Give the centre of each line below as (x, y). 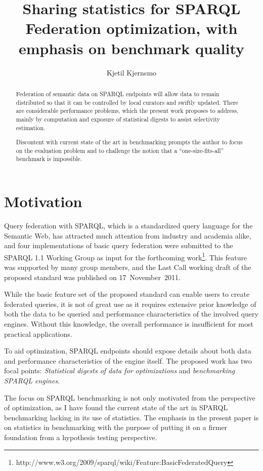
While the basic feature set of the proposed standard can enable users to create (127, 294)
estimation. (31, 127)
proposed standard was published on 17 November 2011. (92, 277)
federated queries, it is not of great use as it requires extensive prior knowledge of (130, 304)
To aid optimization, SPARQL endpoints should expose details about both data (128, 351)
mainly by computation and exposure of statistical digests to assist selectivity (118, 119)
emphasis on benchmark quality (131, 48)
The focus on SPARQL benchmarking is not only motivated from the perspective (130, 397)
